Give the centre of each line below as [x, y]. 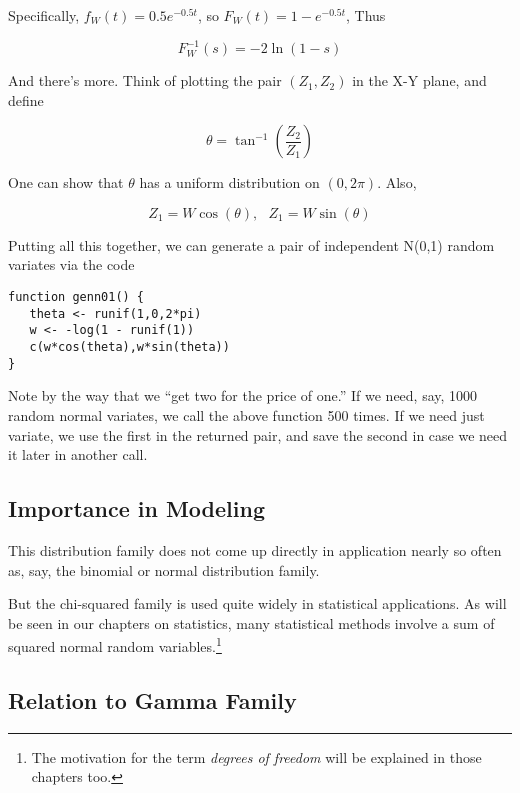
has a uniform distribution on [229, 182]
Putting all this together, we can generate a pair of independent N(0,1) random [251, 244]
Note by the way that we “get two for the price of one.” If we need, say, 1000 [243, 395]
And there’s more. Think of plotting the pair [145, 80]
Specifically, [44, 15]
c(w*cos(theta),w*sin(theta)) [129, 347]
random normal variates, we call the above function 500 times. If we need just [246, 414]
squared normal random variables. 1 [115, 644]
